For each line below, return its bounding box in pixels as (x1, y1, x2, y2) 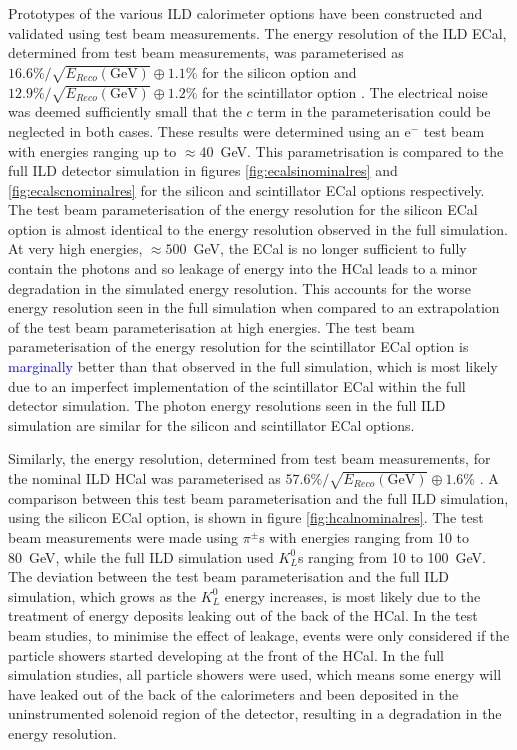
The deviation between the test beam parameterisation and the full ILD (8, 566, 449, 587)
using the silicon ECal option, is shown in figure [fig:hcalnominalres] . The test (8, 507, 484, 528)
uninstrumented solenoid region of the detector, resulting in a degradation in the (8, 703, 502, 724)
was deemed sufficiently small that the (8, 101, 242, 122)
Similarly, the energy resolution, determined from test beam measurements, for (8, 448, 491, 469)
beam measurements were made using (8, 526, 239, 547)
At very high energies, (8, 238, 143, 259)
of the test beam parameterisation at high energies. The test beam (8, 316, 415, 337)
